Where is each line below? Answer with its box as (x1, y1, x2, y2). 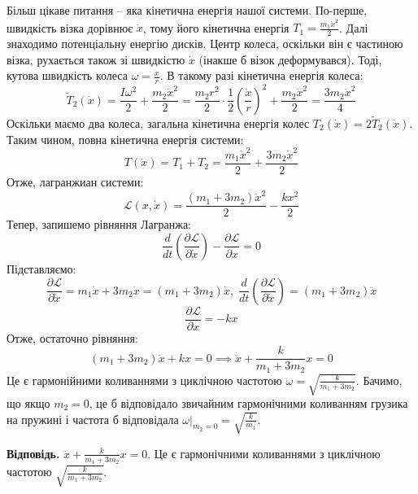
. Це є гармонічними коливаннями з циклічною (147, 444, 381, 461)
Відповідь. (7, 444, 60, 461)
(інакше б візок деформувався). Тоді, (198, 50, 382, 68)
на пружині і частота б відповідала (7, 410, 179, 427)
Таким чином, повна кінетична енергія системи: (7, 130, 244, 147)
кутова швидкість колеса (7, 67, 128, 84)
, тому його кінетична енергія (142, 19, 290, 36)
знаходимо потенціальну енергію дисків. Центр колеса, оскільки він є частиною (7, 35, 403, 52)
